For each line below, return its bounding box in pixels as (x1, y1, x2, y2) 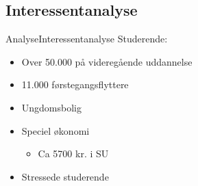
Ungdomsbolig (21, 100, 82, 114)
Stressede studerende (21, 169, 109, 183)
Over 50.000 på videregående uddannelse (21, 54, 193, 68)
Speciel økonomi (21, 123, 90, 137)
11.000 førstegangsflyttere (21, 77, 129, 92)
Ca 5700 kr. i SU (38, 146, 109, 161)
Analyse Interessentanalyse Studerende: (5, 31, 168, 46)
